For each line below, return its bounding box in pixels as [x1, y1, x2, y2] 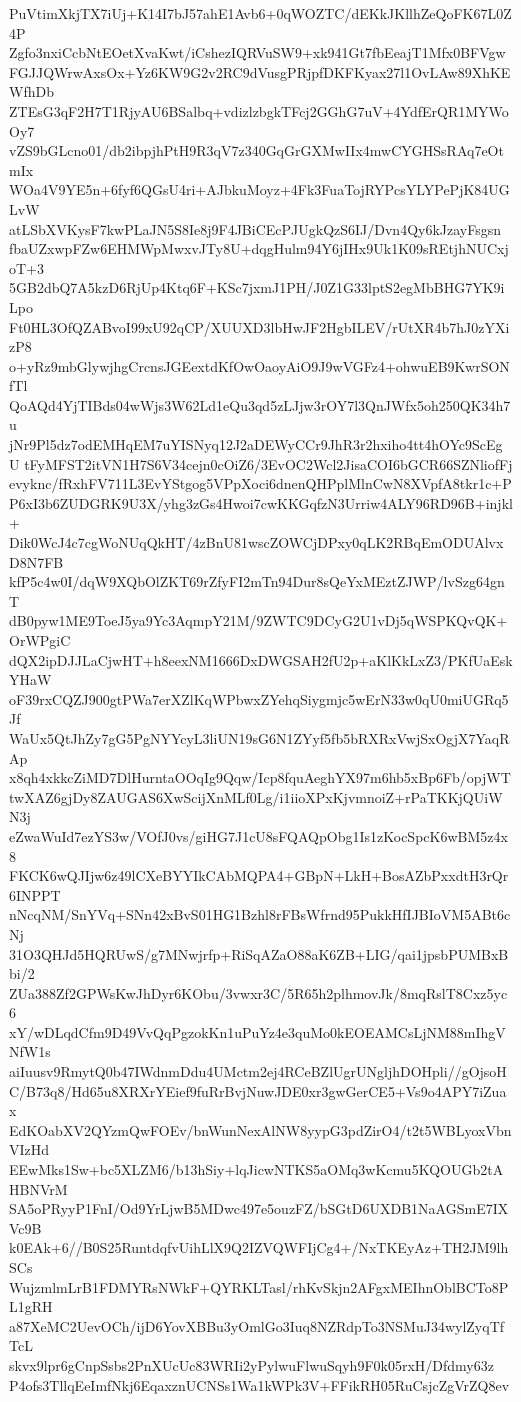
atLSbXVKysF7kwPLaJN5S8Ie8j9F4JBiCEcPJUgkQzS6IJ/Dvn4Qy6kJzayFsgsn [9, 218, 502, 239]
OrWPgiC [9, 630, 71, 650]
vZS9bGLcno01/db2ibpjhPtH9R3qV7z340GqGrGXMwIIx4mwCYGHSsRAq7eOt [9, 140, 504, 161]
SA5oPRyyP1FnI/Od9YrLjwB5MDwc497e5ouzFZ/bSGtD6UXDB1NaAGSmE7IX [9, 1198, 509, 1219]
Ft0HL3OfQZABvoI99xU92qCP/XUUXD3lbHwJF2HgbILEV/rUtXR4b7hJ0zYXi [9, 316, 510, 337]
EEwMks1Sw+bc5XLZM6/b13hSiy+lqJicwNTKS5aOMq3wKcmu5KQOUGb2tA [9, 1159, 504, 1180]
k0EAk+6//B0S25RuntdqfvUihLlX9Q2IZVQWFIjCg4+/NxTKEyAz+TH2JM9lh [9, 1237, 509, 1258]
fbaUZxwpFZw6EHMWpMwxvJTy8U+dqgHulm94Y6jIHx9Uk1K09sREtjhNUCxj [9, 238, 509, 259]
